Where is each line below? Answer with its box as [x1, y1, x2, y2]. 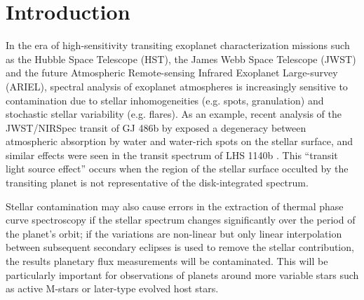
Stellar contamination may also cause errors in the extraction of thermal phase [6, 198, 344, 213]
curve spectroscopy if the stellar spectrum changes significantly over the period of [6, 212, 356, 227]
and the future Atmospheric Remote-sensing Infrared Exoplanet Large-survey [6, 65, 338, 80]
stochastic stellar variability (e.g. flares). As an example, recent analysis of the [6, 107, 342, 121]
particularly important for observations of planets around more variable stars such [6, 267, 359, 282]
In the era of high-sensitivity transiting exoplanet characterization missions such [6, 38, 350, 53]
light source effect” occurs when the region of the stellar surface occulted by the [6, 161, 349, 176]
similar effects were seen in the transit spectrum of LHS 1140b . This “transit [6, 147, 338, 162]
